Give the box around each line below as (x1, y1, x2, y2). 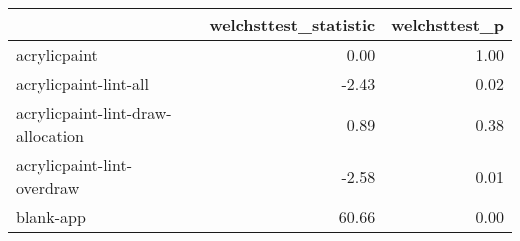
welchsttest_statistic (209, 13, 376, 36)
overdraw (16, 176, 80, 199)
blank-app (16, 205, 86, 228)
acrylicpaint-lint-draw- (16, 101, 172, 124)
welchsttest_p (391, 13, 504, 36)
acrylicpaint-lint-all (16, 72, 149, 95)
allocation (16, 124, 85, 147)
